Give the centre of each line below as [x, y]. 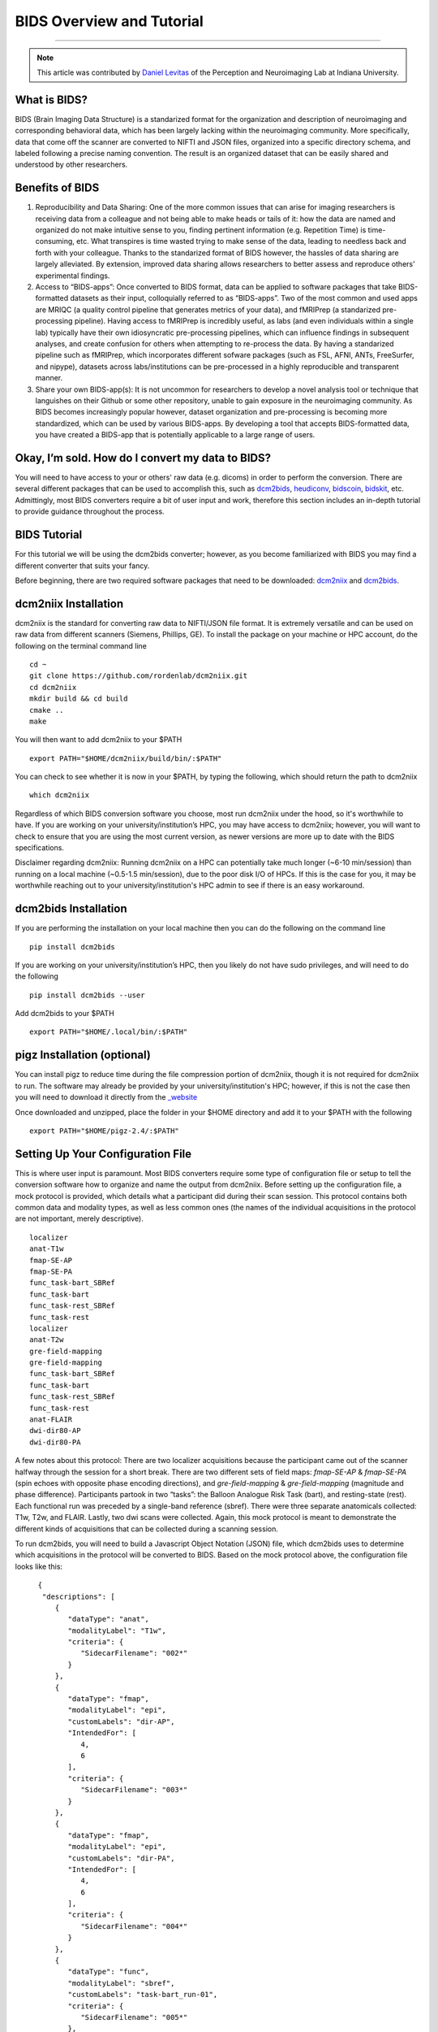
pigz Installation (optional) [83, 1055]
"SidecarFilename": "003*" [134, 1790]
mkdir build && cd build [79, 699]
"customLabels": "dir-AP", [121, 1722]
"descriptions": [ [78, 1596]
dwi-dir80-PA [55, 1442]
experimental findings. [73, 276]
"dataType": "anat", [109, 1619]
